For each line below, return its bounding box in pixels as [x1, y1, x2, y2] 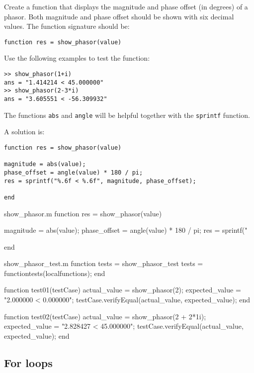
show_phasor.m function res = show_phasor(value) [4, 208, 162, 218]
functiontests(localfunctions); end [4, 268, 105, 278]
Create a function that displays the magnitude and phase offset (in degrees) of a [4, 1, 248, 11]
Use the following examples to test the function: [4, 53, 150, 63]
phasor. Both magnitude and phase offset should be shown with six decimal [4, 11, 234, 21]
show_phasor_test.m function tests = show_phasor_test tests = [4, 258, 203, 269]
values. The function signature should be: [4, 21, 130, 31]
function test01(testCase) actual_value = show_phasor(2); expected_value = [4, 284, 241, 295]
